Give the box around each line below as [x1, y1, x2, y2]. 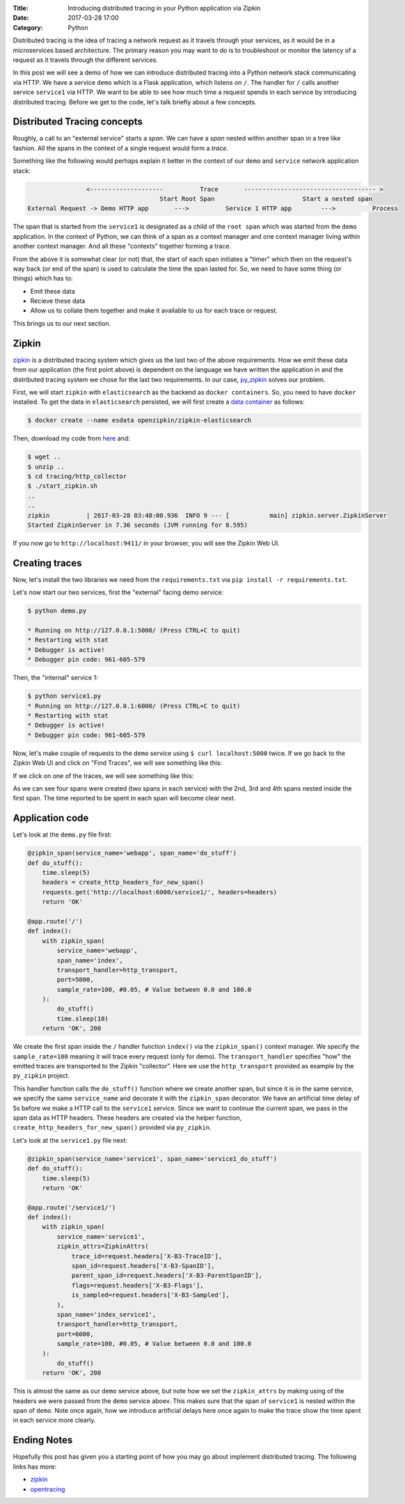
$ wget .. [27, 453, 61, 461]
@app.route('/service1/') [27, 1203, 116, 1211]
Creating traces [13, 557, 82, 569]
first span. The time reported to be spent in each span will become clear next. [13, 794, 236, 802]
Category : [13, 23, 43, 31]
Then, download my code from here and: [13, 434, 130, 443]
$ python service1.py [27, 692, 102, 700]
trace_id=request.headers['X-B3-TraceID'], [71, 1252, 223, 1260]
